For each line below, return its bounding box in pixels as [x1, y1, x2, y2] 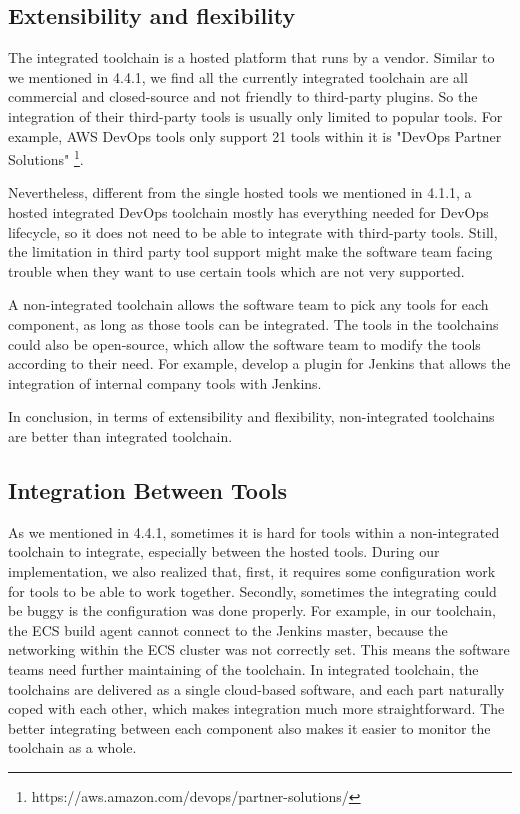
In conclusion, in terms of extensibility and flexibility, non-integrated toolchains [8, 406, 495, 427]
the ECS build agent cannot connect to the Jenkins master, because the [8, 619, 448, 640]
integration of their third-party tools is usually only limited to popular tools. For [8, 105, 503, 126]
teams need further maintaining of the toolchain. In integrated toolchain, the [8, 658, 479, 679]
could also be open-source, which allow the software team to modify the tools [8, 333, 481, 354]
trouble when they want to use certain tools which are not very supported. [8, 260, 465, 281]
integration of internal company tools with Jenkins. [8, 372, 322, 393]
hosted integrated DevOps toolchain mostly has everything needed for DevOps [8, 202, 489, 223]
